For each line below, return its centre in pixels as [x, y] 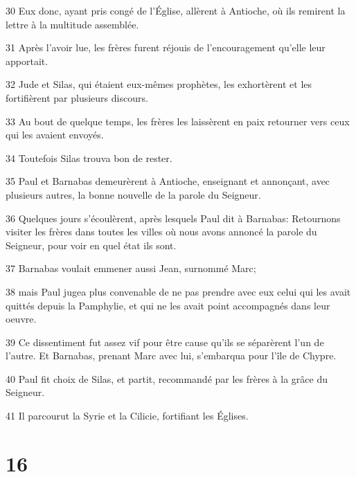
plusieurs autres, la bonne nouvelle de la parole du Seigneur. [133, 194]
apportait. [27, 61]
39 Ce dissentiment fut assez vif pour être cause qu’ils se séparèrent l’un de [165, 342]
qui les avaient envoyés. [55, 135]
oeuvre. [21, 319]
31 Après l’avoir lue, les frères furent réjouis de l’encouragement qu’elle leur [166, 47]
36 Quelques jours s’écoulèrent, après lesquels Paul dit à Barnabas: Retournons [173, 218]
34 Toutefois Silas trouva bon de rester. [89, 157]
